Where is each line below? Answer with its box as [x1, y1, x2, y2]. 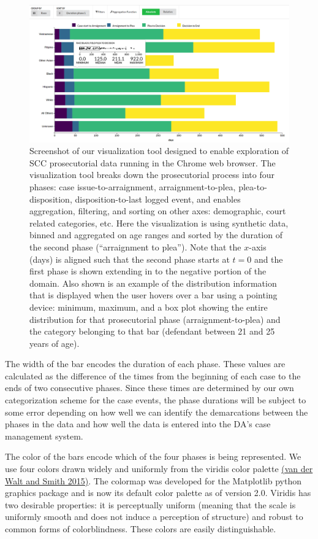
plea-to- [238, 180, 267, 193]
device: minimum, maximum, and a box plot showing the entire [29, 300, 268, 313]
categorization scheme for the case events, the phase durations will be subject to [5, 394, 306, 406]
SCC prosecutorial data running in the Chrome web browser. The [29, 156, 276, 169]
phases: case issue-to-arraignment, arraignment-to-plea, [29, 180, 236, 193]
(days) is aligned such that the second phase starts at [29, 252, 230, 265]
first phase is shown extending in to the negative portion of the [29, 265, 267, 277]
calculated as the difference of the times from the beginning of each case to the [5, 369, 301, 382]
